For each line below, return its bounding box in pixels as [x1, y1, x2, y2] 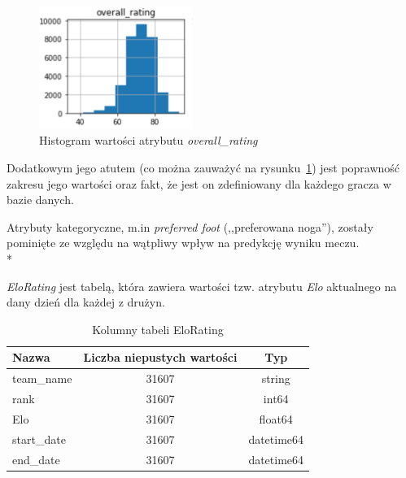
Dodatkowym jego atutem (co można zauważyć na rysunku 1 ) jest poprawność [7, 159, 400, 176]
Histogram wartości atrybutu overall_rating [39, 132, 258, 149]
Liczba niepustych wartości [83, 349, 238, 366]
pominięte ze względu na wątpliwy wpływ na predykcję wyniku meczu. [7, 234, 360, 251]
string [261, 370, 290, 387]
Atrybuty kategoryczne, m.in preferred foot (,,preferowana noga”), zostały [7, 218, 373, 235]
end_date [12, 450, 60, 467]
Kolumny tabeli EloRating [92, 320, 224, 337]
